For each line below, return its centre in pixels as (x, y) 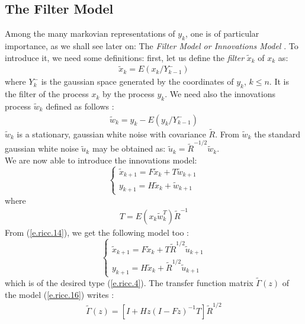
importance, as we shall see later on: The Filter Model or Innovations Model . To (152, 46)
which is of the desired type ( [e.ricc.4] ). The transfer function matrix (129, 283)
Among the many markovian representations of (90, 33)
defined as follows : (80, 106)
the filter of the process (47, 94)
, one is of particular (222, 33)
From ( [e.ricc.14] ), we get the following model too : (97, 232)
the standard (277, 134)
